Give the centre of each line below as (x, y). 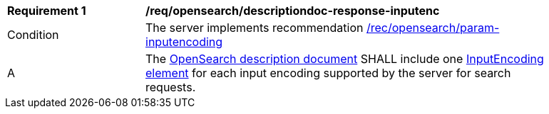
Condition (33, 35)
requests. (171, 87)
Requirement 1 (47, 11)
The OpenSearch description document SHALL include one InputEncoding (345, 59)
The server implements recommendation (255, 28)
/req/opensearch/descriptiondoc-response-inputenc (293, 11)
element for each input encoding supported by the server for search (328, 73)
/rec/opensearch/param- (433, 28)
